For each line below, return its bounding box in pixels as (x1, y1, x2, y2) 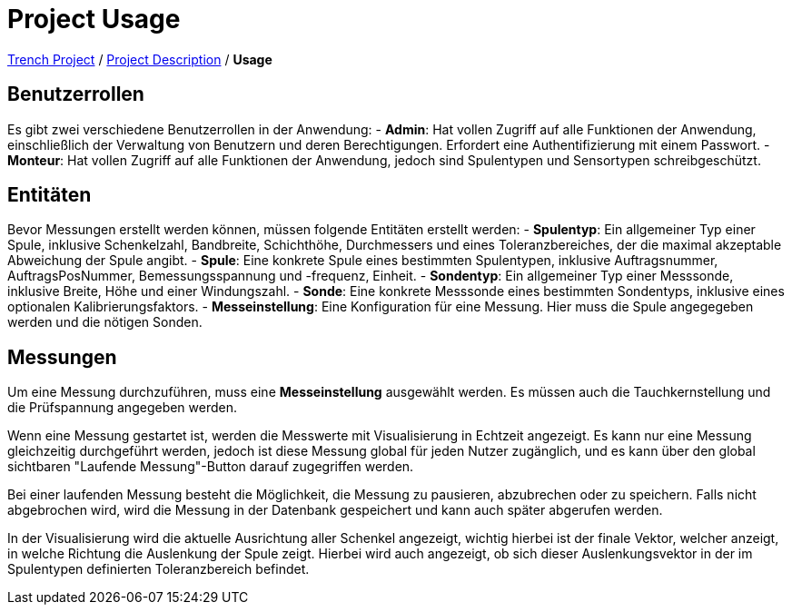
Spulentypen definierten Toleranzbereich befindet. (7, 561, 310, 577)
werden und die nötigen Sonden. (7, 314, 203, 331)
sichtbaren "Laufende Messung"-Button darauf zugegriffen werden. (7, 459, 414, 475)
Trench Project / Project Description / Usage (7, 51, 272, 67)
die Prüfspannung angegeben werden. (7, 400, 238, 416)
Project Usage (7, 4, 181, 35)
